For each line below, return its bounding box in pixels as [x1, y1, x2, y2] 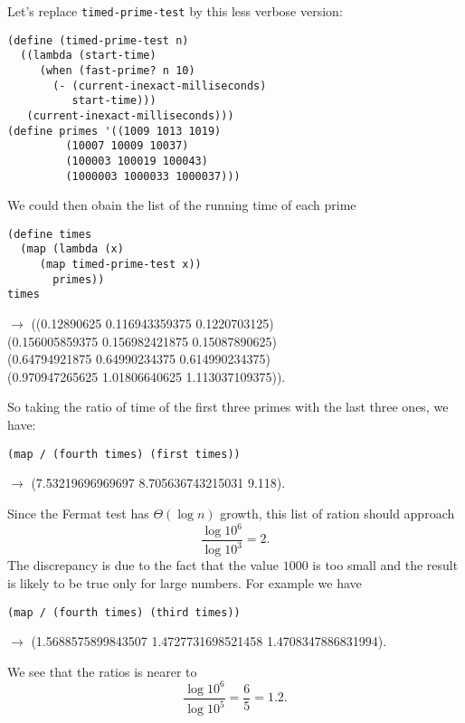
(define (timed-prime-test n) [7, 33, 189, 47]
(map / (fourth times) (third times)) [7, 605, 241, 619]
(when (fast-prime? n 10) [39, 63, 195, 77]
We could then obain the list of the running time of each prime [7, 195, 356, 214]
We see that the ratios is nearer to [7, 661, 197, 680]
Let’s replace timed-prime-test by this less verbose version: [7, 2, 343, 20]
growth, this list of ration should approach [220, 503, 455, 522]
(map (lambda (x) [20, 243, 124, 256]
